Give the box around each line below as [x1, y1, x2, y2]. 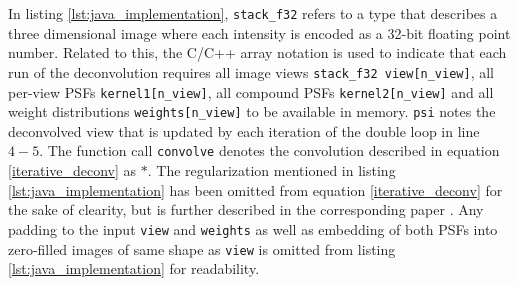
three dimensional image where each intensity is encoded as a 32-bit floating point [8, 22, 511, 43]
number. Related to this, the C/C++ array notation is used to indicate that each [8, 42, 507, 63]
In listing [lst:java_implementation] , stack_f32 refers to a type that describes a [8, 3, 498, 23]
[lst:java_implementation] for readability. [8, 258, 260, 279]
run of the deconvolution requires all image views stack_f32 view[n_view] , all [8, 61, 495, 82]
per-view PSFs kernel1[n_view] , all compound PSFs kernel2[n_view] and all [8, 81, 494, 102]
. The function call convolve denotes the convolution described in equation [39, 140, 500, 161]
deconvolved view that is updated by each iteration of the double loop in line [8, 120, 480, 141]
